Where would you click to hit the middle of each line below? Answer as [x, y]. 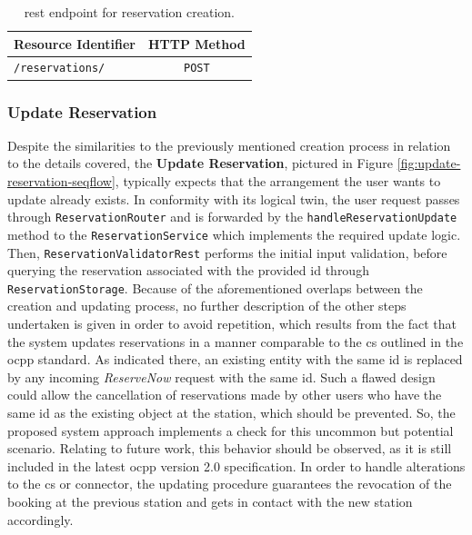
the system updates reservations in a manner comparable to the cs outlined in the [236, 341]
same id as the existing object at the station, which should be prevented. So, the [231, 412]
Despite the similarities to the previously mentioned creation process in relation [229, 145]
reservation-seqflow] [61, 181]
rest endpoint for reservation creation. [129, 12]
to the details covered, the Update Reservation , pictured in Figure [201, 163]
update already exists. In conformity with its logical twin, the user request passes [234, 198]
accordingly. [40, 519]
